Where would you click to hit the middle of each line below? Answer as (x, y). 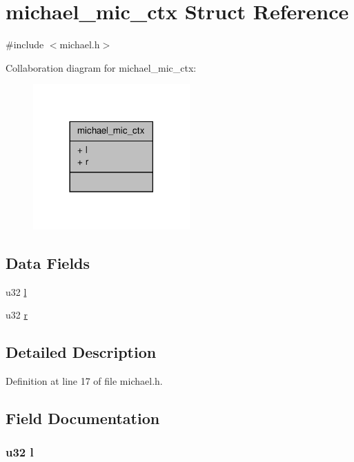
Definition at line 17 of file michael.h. (84, 381)
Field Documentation (83, 418)
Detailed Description (81, 352)
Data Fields (48, 262)
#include (25, 44)
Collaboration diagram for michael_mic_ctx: (101, 67)
